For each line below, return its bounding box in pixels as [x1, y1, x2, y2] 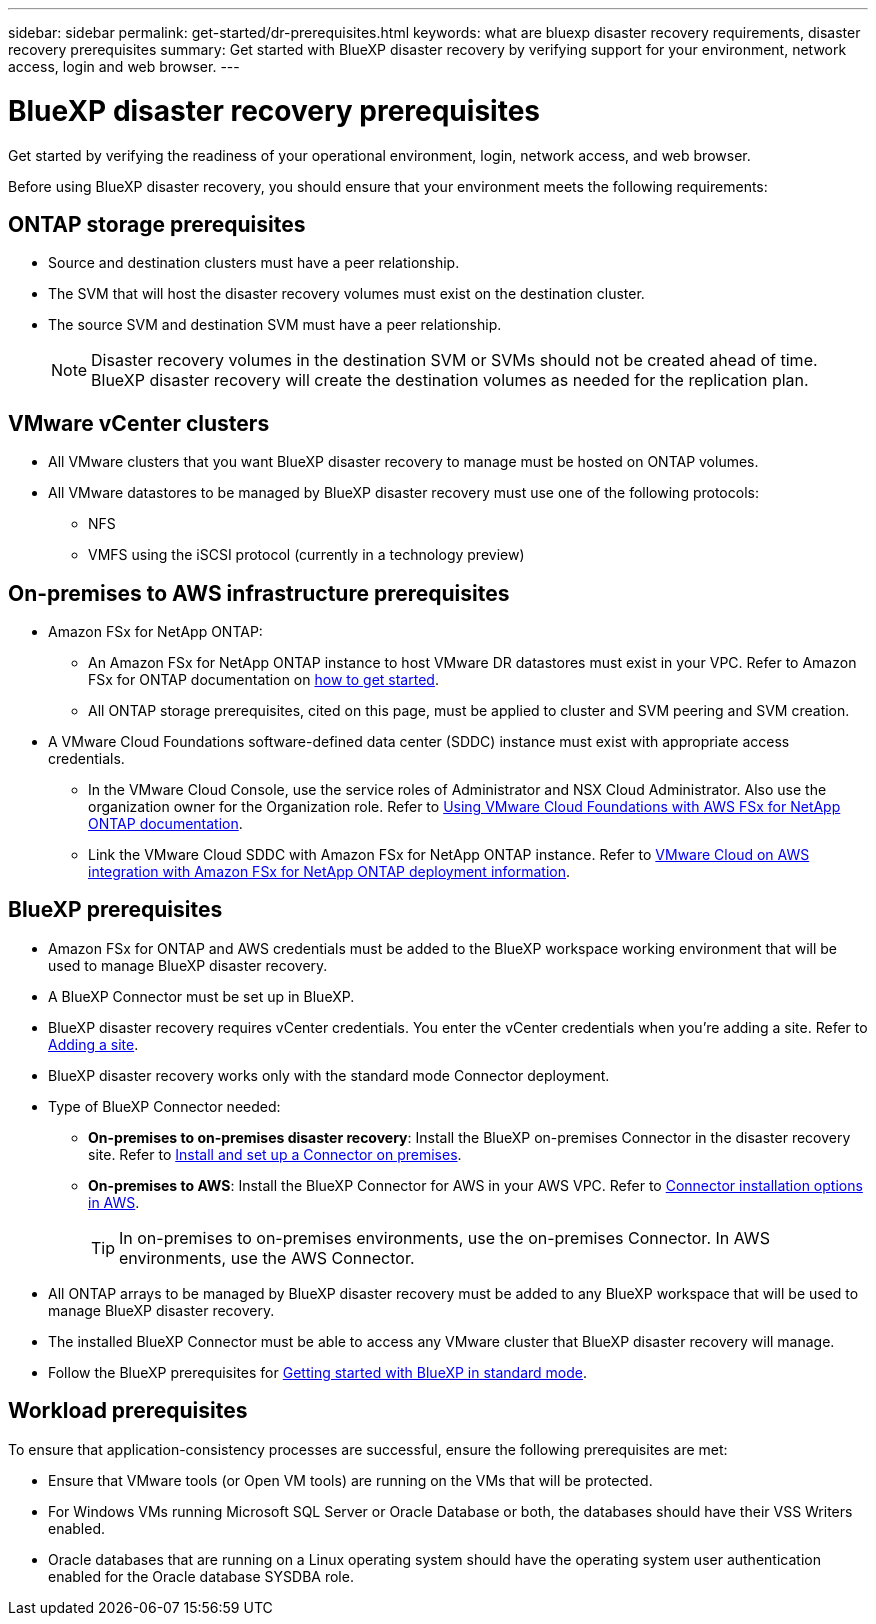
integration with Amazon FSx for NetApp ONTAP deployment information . [88, 863, 571, 881]
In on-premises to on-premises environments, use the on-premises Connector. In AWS [119, 1227, 770, 1248]
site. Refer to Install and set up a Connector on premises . [88, 1145, 462, 1163]
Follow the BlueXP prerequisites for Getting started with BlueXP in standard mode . [48, 1363, 588, 1381]
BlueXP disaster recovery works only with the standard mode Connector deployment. [48, 1066, 610, 1084]
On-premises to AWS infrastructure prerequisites [8, 580, 510, 606]
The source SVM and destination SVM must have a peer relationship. [48, 316, 502, 334]
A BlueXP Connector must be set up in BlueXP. [48, 987, 355, 1005]
